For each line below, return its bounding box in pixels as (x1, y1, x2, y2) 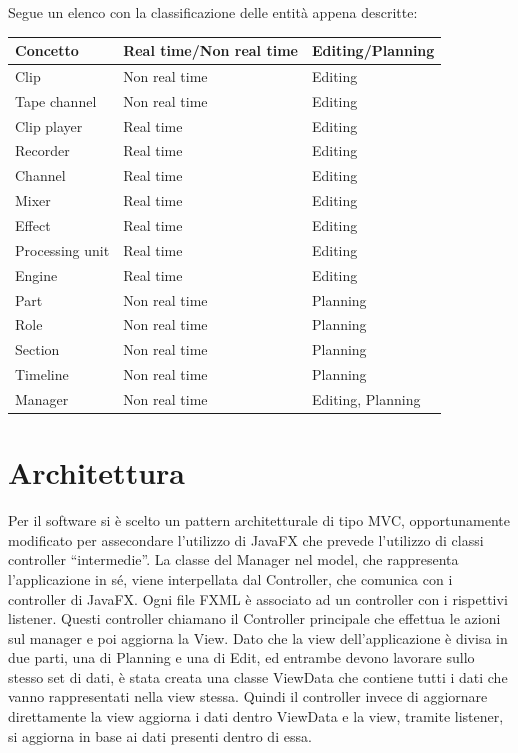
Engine (15, 264, 58, 285)
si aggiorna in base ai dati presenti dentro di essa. (8, 725, 312, 746)
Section (15, 339, 60, 360)
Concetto (15, 40, 79, 61)
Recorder (15, 140, 70, 161)
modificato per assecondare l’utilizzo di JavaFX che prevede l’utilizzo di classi (8, 529, 484, 550)
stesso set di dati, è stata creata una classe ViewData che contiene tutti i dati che (8, 666, 508, 687)
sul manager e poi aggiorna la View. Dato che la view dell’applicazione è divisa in (8, 627, 508, 648)
